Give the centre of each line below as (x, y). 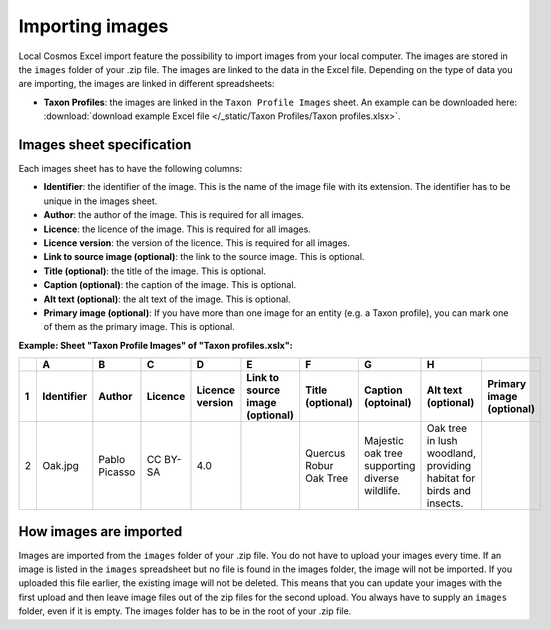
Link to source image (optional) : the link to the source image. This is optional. (204, 257)
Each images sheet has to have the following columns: (130, 169)
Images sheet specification (105, 144)
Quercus (325, 453)
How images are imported (100, 531)
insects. (445, 503)
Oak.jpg (60, 466)
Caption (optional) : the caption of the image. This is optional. (170, 285)
